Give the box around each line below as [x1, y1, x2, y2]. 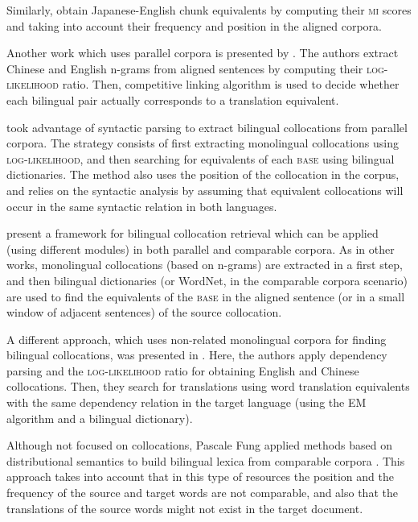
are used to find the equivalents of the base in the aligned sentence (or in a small [6, 288, 405, 304]
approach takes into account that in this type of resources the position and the [6, 468, 394, 485]
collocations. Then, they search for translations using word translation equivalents [6, 378, 410, 395]
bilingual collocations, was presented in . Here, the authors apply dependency [6, 346, 387, 363]
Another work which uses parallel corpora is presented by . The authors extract [6, 44, 399, 61]
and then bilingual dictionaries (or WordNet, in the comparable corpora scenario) [6, 271, 408, 288]
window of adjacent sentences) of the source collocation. [6, 304, 282, 321]
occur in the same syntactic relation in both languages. [6, 197, 277, 214]
